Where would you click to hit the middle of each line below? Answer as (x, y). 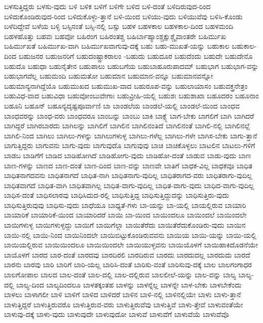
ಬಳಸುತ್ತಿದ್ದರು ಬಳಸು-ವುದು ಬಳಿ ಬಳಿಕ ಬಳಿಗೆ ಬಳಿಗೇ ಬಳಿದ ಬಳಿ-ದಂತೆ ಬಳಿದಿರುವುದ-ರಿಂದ (107, 6)
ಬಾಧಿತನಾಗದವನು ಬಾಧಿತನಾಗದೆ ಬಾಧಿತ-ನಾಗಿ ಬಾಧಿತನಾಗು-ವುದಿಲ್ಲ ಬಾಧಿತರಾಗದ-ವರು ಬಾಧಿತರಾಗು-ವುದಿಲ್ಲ (128, 175)
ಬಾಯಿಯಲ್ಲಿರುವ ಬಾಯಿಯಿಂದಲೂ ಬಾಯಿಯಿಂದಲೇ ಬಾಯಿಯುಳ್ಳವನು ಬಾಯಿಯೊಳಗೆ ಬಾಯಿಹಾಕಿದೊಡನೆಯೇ (131, 245)
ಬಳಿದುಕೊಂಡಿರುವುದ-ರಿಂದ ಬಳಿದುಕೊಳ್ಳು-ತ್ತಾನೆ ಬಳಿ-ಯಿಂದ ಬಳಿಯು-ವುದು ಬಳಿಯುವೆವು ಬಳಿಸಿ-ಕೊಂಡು (123, 16)
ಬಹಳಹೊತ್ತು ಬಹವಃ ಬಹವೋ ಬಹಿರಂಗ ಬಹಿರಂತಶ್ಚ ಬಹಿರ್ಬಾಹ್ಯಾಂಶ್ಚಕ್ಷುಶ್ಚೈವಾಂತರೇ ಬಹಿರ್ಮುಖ (115, 36)
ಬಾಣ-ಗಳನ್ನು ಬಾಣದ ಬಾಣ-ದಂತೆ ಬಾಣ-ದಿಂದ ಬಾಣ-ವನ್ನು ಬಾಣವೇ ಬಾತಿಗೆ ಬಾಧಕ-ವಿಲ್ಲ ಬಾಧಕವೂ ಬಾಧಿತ (128, 165)
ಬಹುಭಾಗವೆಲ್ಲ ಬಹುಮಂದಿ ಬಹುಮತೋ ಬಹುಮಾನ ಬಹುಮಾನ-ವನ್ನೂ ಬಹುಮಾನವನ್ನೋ (109, 76)
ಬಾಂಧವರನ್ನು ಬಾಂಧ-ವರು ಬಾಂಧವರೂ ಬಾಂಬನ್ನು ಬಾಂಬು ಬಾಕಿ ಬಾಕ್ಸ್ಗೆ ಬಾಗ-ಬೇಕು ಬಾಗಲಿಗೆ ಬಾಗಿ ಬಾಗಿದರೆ (129, 115)
